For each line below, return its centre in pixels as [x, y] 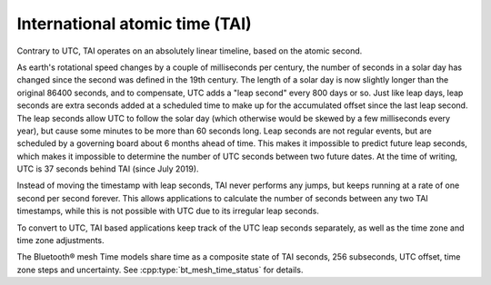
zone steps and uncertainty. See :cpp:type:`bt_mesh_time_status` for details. [160, 270]
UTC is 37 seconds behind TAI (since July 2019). [108, 169]
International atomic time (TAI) [134, 24]
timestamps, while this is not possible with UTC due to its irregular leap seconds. [168, 211]
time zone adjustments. [60, 241]
